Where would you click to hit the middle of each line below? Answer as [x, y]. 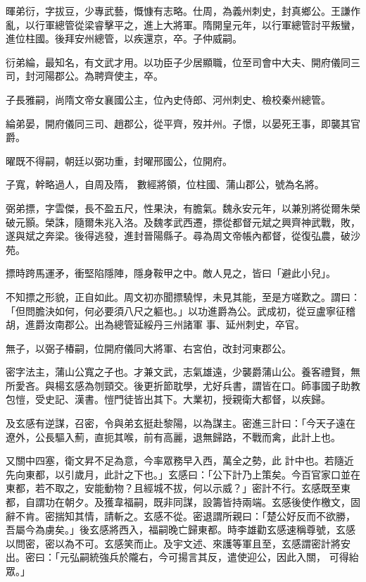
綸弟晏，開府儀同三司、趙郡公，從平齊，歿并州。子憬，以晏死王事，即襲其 [178, 123]
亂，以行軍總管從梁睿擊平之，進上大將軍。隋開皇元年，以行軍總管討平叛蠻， [183, 24]
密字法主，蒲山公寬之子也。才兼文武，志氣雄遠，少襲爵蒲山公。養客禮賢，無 [183, 372]
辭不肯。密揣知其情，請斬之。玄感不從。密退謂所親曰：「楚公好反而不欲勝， [181, 515]
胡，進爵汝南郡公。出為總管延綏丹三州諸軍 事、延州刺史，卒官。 [155, 324]
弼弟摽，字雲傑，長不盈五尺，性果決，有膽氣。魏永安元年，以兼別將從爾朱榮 [183, 208]
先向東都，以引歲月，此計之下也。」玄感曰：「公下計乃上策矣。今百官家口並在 [183, 474]
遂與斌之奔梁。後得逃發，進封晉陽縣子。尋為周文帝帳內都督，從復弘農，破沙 [183, 236]
